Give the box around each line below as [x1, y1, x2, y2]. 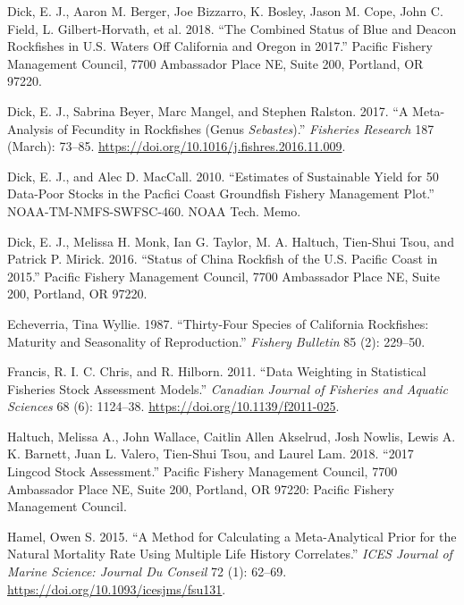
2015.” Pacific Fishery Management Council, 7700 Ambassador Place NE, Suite [7, 266, 441, 285]
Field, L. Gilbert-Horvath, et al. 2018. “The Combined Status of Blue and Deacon [7, 19, 457, 38]
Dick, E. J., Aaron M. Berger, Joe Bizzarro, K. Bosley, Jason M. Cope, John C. [7, 2, 443, 20]
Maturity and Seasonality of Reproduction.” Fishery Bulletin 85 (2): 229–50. [7, 332, 426, 350]
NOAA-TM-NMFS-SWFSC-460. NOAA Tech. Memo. [7, 201, 301, 220]
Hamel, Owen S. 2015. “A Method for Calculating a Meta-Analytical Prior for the [7, 526, 457, 545]
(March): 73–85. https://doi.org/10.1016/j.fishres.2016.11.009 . [7, 137, 346, 155]
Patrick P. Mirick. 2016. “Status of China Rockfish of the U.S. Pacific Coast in [7, 249, 438, 268]
